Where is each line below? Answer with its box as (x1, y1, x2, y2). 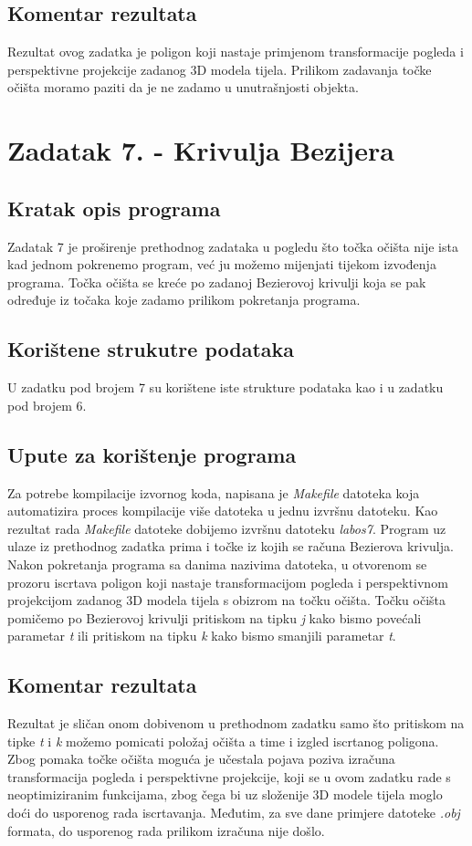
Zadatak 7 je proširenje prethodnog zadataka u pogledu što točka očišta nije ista (7, 236, 458, 256)
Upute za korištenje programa (7, 440, 297, 468)
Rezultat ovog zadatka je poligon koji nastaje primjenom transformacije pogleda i (7, 42, 464, 61)
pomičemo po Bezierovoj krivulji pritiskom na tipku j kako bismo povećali (7, 608, 422, 627)
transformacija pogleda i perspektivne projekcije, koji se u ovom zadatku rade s (7, 767, 451, 786)
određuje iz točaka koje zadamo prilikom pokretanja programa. (7, 290, 361, 309)
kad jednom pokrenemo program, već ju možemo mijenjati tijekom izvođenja (7, 255, 436, 274)
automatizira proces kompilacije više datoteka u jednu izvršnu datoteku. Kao (7, 501, 438, 520)
